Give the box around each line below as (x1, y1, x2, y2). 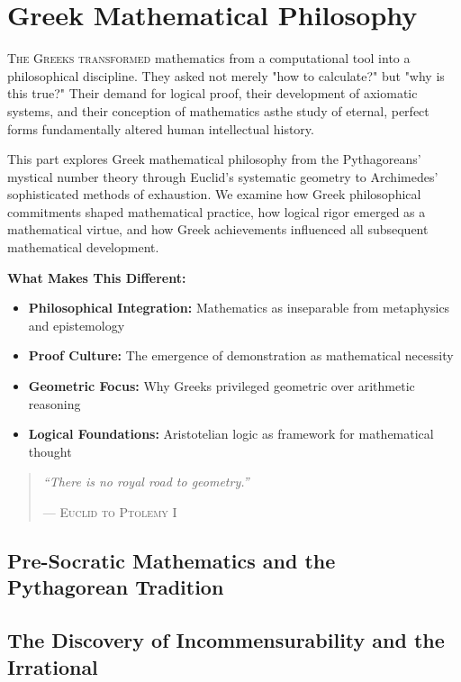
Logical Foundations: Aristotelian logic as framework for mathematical (28, 424, 434, 443)
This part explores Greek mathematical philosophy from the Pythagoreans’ (7, 150, 421, 168)
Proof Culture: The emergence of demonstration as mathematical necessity (28, 346, 454, 365)
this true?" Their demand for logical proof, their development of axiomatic (7, 84, 418, 103)
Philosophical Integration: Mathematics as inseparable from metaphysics (28, 298, 450, 317)
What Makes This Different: (7, 268, 186, 286)
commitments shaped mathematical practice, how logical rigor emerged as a (7, 202, 426, 221)
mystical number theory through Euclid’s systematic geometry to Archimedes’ (7, 167, 438, 186)
